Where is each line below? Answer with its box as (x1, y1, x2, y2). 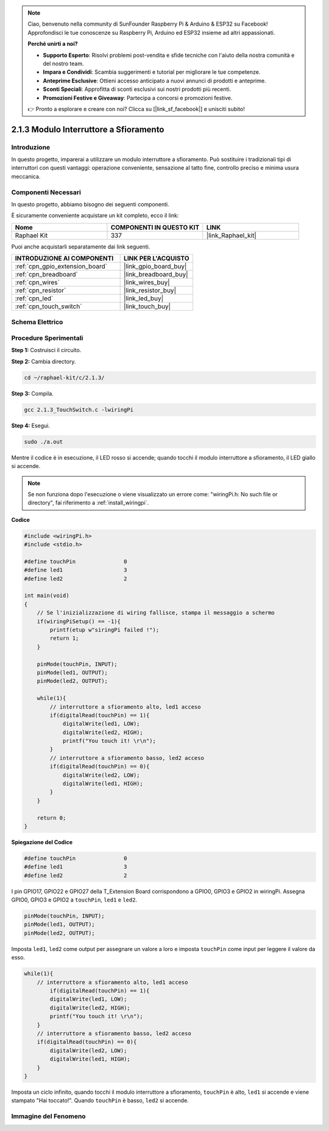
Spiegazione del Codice (11, 838, 73, 845)
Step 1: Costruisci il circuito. (11, 347, 82, 354)
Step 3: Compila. (11, 389, 54, 397)
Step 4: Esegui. (11, 422, 50, 429)
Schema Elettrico (11, 317, 63, 326)
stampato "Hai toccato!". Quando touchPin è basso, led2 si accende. (11, 1097, 189, 1104)
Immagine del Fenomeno (11, 1112, 86, 1121)
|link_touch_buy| (124, 302, 171, 311)
